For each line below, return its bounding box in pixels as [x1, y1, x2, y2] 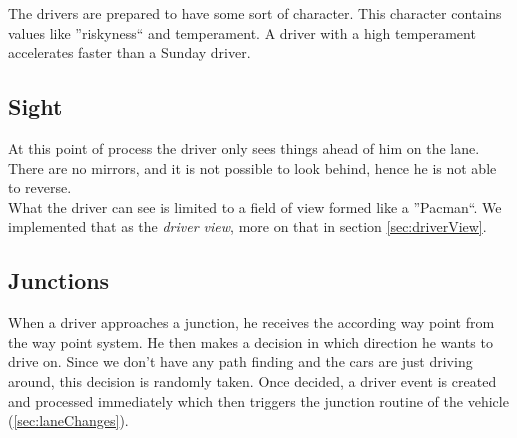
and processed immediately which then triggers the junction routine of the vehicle [8, 390, 509, 411]
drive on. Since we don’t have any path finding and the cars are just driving [8, 351, 473, 372]
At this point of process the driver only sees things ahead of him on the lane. [8, 137, 480, 158]
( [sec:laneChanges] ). [8, 410, 129, 431]
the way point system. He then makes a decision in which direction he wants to [8, 331, 493, 352]
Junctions [8, 265, 110, 296]
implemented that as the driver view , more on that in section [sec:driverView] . [8, 216, 487, 237]
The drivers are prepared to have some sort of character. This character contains [8, 3, 502, 23]
